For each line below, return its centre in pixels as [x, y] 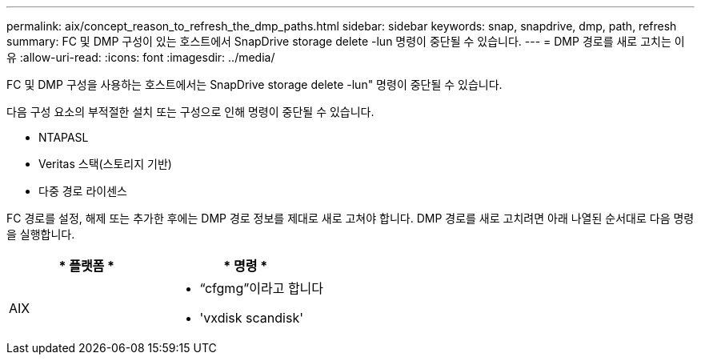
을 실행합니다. [41, 234]
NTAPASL [64, 137]
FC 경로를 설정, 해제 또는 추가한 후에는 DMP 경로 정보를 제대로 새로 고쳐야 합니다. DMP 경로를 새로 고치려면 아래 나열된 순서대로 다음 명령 [350, 218]
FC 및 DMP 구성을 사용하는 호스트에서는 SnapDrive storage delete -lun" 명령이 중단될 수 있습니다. [254, 84]
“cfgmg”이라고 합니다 [262, 288]
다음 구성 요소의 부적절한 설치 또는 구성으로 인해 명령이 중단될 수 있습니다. [190, 112]
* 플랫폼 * [87, 266]
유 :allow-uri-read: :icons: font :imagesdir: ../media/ [141, 57]
